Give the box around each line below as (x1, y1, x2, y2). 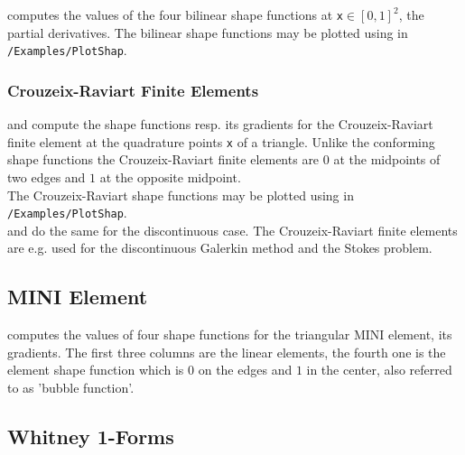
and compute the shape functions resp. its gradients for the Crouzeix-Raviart (7, 115, 433, 134)
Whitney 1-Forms (7, 422, 174, 450)
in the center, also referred (306, 360, 452, 379)
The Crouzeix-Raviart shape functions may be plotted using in (7, 185, 354, 204)
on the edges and (198, 360, 293, 379)
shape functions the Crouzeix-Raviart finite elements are (7, 150, 320, 169)
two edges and (7, 167, 86, 186)
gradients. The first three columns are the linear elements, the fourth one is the (7, 342, 446, 361)
